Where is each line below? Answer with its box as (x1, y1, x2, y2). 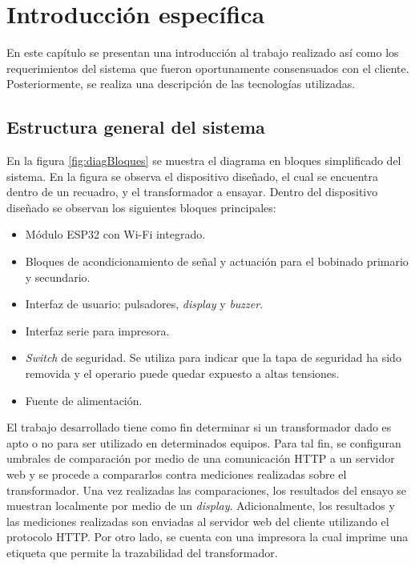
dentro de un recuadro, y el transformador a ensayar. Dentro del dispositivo (6, 183, 378, 200)
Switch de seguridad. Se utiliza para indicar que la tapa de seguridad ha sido (25, 349, 401, 366)
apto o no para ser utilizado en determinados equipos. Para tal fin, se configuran (6, 434, 401, 451)
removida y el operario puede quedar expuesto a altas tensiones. (25, 365, 340, 382)
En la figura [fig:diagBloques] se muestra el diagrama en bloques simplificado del (6, 152, 401, 169)
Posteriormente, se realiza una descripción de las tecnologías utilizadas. (6, 75, 356, 92)
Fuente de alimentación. (25, 391, 143, 408)
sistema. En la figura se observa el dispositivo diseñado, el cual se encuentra (6, 167, 379, 184)
